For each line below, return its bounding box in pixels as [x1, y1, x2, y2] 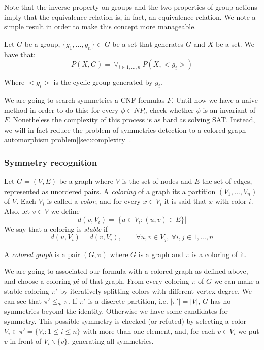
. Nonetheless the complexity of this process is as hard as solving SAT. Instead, [9, 114, 255, 125]
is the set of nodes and [122, 176, 192, 186]
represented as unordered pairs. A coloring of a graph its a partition [4, 185, 216, 196]
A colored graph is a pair [4, 248, 80, 259]
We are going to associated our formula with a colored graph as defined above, [4, 266, 248, 276]
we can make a [214, 275, 260, 286]
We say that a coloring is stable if [4, 223, 108, 234]
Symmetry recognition [4, 155, 97, 168]
